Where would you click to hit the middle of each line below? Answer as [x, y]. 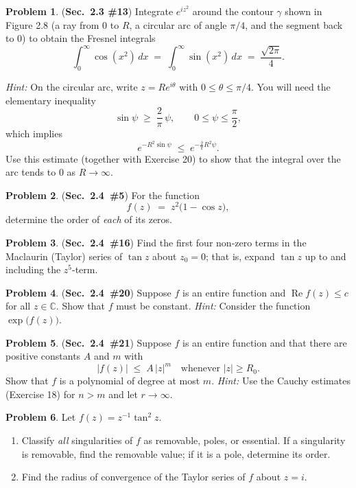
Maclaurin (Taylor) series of [64, 256]
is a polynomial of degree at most [130, 381]
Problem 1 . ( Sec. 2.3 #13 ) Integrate [90, 11]
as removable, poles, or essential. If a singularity [245, 440]
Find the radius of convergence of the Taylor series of [133, 477]
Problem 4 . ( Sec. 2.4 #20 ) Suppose [88, 292]
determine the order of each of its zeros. [89, 219]
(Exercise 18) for [40, 394]
